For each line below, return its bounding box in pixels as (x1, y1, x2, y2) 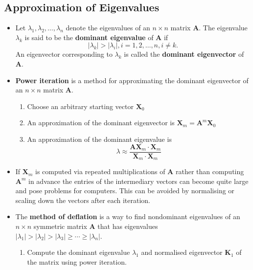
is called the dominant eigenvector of (124, 49, 244, 59)
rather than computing (175, 166, 244, 177)
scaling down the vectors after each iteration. (15, 195, 150, 205)
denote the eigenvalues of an (66, 22, 150, 33)
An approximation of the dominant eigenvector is (27, 117, 175, 128)
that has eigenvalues (97, 221, 158, 231)
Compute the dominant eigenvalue (27, 247, 130, 257)
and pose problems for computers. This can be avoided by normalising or (15, 185, 234, 196)
